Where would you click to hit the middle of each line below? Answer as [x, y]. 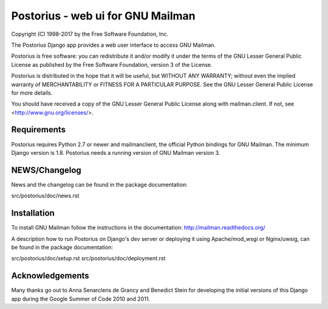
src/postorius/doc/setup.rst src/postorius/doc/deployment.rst [88, 259]
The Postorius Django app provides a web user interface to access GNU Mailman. [113, 45]
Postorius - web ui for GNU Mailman [103, 16]
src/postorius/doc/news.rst [45, 196]
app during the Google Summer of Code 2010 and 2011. [80, 299]
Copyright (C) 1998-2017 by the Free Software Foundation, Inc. [90, 34]
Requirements [39, 130]
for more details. [32, 93]
